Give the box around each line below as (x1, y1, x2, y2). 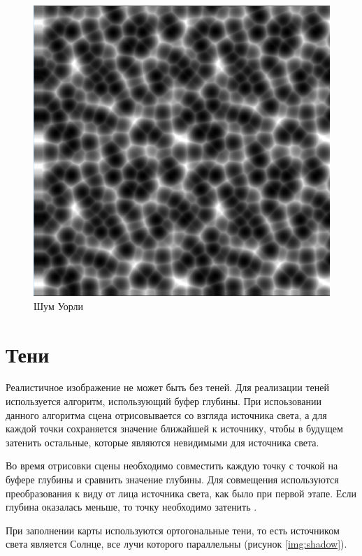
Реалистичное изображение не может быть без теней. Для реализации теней (6, 380, 329, 395)
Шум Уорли (34, 298, 84, 313)
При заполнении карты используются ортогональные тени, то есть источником (6, 522, 340, 537)
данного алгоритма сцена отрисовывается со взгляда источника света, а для (6, 407, 327, 422)
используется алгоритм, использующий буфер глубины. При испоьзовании (6, 394, 322, 409)
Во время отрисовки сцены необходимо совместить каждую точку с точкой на (6, 458, 338, 473)
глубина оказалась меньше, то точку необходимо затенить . (6, 499, 257, 514)
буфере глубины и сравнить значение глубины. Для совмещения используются (6, 472, 339, 486)
